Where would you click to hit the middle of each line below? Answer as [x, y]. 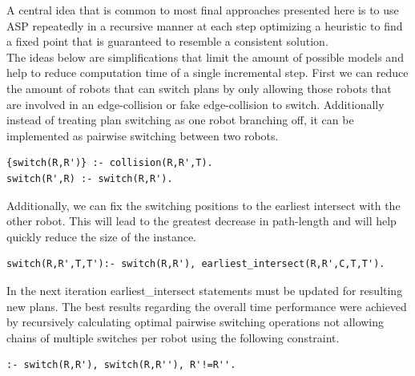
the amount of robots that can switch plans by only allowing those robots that [199, 88]
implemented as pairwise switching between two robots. [143, 135]
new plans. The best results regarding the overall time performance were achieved [207, 306]
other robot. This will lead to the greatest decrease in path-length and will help [201, 221]
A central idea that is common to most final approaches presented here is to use [203, 10]
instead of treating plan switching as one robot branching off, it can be [180, 120]
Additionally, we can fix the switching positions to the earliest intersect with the [203, 205]
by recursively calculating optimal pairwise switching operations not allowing [195, 322]
